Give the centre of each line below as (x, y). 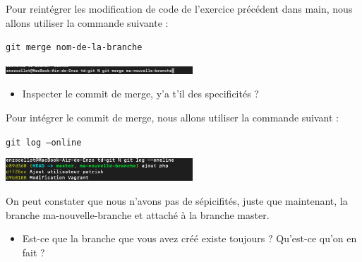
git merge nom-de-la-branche (74, 48)
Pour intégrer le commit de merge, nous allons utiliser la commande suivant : (172, 118)
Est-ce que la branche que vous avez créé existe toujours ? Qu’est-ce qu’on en (189, 238)
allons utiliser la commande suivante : (87, 22)
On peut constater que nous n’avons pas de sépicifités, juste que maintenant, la (177, 201)
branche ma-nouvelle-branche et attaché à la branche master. (138, 214)
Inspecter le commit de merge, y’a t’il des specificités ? (140, 94)
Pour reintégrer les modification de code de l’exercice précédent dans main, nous (179, 8)
